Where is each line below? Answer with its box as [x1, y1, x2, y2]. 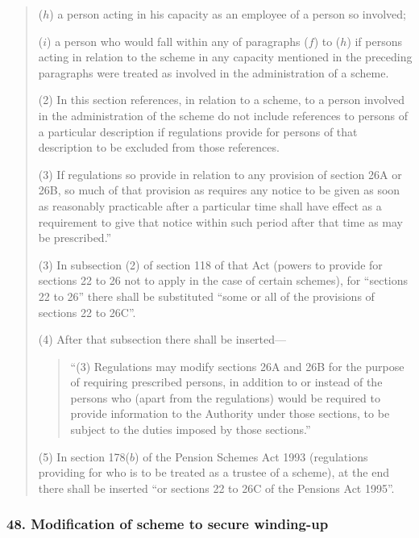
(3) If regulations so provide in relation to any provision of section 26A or [38, 165, 402, 182]
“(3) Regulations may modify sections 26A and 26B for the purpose [70, 357, 404, 374]
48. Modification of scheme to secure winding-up [6, 514, 329, 534]
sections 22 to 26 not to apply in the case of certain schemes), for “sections [38, 272, 409, 289]
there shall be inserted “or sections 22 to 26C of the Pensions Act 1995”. [38, 479, 395, 496]
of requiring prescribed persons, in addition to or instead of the [70, 373, 383, 390]
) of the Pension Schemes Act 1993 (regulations [135, 448, 368, 465]
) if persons [346, 32, 403, 49]
